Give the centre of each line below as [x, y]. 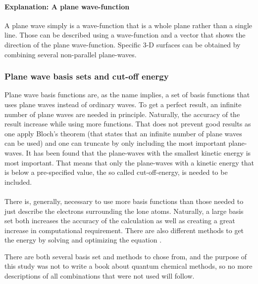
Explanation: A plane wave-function [67, 6]
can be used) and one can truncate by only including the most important [115, 143]
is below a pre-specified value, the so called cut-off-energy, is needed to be [116, 172]
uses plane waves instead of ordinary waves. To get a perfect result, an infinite [123, 104]
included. [18, 182]
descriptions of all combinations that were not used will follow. [100, 276]
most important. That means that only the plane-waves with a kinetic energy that [129, 162]
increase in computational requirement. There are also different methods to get [124, 230]
